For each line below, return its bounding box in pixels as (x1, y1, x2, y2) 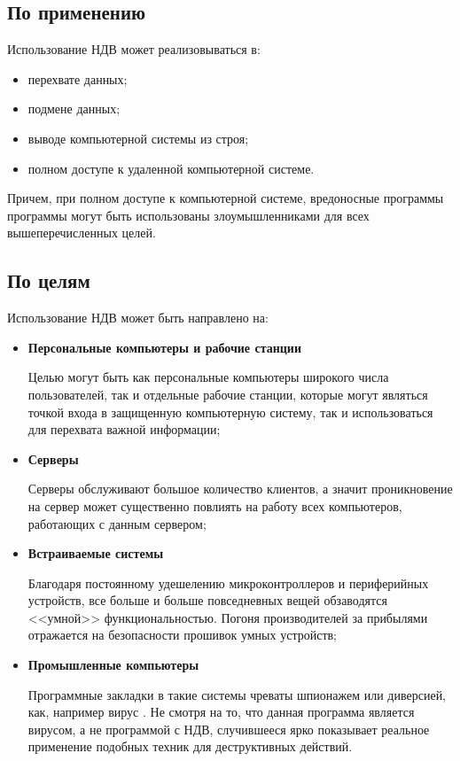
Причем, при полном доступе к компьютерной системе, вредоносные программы (7, 189, 444, 207)
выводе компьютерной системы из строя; (27, 128, 249, 147)
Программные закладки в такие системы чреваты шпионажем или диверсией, (27, 685, 447, 703)
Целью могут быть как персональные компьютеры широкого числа (27, 368, 389, 386)
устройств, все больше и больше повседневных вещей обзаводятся (27, 591, 387, 610)
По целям (7, 267, 90, 294)
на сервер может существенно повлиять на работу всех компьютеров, (27, 496, 402, 515)
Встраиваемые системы (27, 544, 164, 563)
